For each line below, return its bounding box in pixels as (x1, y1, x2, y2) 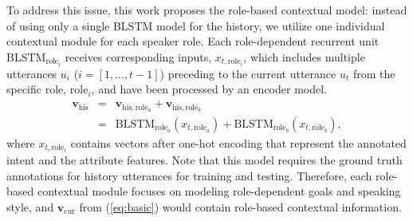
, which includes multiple (243, 48, 365, 65)
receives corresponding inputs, (65, 48, 212, 65)
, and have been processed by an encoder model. (91, 81, 327, 97)
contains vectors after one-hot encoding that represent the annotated (70, 134, 407, 151)
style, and (6, 198, 54, 215)
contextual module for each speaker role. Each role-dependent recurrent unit (6, 33, 380, 49)
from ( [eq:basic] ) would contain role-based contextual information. (79, 198, 402, 215)
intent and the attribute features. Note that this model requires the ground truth (6, 152, 403, 168)
